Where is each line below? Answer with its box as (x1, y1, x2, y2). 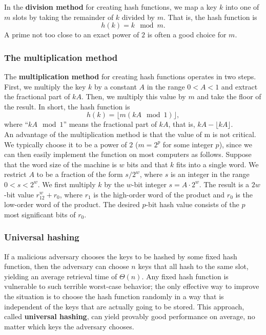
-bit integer (131, 178, 167, 189)
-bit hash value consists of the (146, 199, 239, 210)
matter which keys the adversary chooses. (4, 321, 134, 331)
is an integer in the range (170, 169, 250, 180)
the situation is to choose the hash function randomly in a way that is (4, 291, 224, 301)
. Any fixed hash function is (141, 271, 229, 281)
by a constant (94, 81, 137, 92)
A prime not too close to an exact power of (4, 29, 139, 40)
